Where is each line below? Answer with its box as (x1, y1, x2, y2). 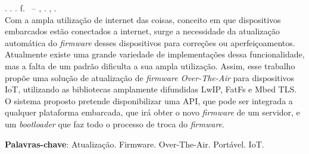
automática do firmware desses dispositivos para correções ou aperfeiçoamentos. (5, 36, 295, 49)
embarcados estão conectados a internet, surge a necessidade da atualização (5, 25, 280, 37)
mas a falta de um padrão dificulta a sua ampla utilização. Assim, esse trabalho (5, 59, 295, 72)
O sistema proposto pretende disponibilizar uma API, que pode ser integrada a (5, 94, 293, 107)
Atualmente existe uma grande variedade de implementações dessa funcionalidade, (5, 48, 305, 60)
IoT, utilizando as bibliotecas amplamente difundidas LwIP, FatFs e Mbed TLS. (5, 83, 297, 95)
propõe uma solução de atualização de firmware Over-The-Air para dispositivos (5, 71, 295, 84)
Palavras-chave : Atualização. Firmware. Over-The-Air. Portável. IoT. (5, 137, 264, 150)
